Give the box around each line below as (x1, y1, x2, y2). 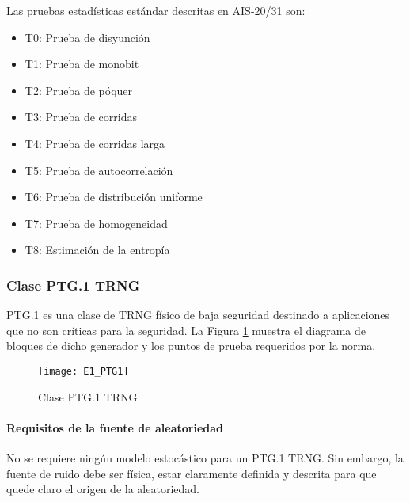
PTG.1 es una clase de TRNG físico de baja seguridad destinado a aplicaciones (6, 306, 390, 323)
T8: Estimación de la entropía (25, 241, 170, 258)
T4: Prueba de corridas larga (25, 135, 165, 151)
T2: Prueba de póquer (25, 82, 133, 98)
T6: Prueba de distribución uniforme (25, 188, 203, 205)
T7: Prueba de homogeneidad (25, 215, 168, 231)
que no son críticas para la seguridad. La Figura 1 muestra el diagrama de (6, 321, 366, 338)
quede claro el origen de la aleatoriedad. (6, 481, 199, 497)
